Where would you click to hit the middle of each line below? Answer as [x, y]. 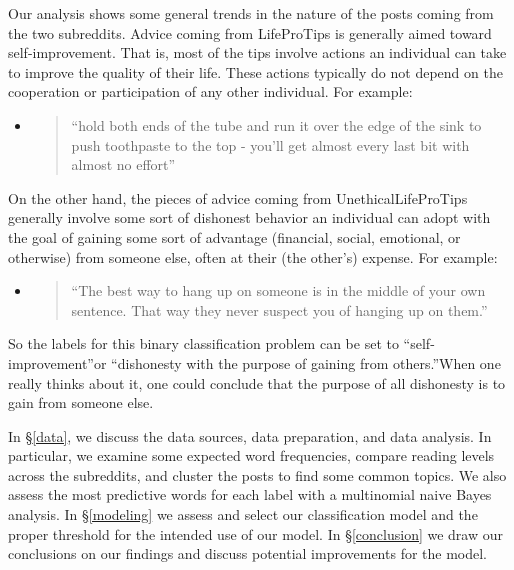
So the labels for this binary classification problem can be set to [203, 343]
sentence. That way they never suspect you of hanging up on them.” [279, 309]
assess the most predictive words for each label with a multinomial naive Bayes [250, 494]
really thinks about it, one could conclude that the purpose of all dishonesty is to [257, 382]
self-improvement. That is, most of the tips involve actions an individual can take [257, 52]
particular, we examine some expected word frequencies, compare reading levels [251, 455]
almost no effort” [123, 164]
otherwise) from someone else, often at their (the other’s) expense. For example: [253, 256]
